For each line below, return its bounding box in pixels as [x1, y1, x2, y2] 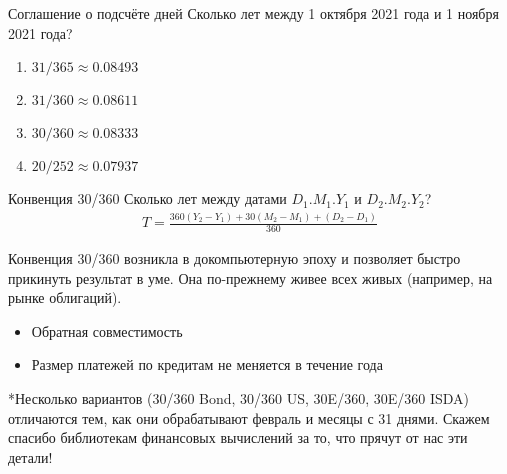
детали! [8, 446, 53, 467]
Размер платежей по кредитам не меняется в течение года [31, 354, 383, 375]
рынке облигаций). [8, 287, 122, 308]
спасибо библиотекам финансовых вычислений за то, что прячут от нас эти [8, 427, 468, 448]
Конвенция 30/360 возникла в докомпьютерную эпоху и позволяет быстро [8, 247, 461, 268]
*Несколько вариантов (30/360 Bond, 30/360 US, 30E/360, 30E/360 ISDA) [8, 387, 469, 408]
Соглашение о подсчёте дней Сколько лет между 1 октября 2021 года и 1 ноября [8, 3, 499, 23]
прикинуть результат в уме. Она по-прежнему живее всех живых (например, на [8, 267, 493, 288]
